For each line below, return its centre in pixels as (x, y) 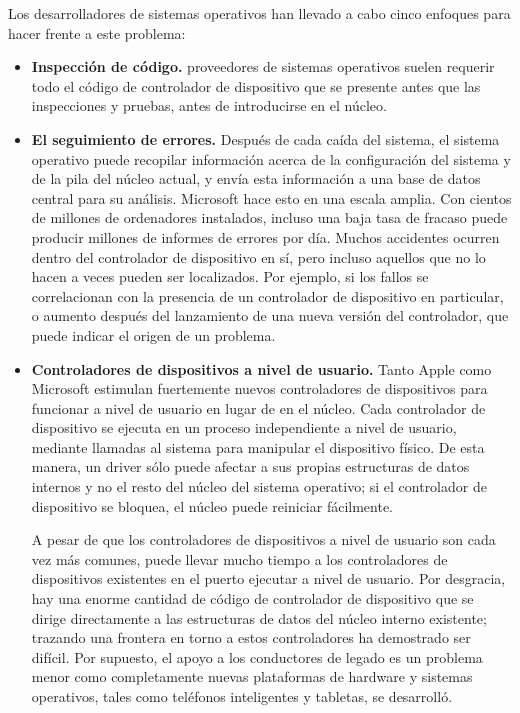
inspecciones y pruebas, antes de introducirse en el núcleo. (209, 105)
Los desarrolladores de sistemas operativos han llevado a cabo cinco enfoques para (259, 13)
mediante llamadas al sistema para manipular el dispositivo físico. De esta (258, 446)
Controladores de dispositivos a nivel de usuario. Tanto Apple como (261, 368)
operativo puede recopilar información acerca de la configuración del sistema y (271, 158)
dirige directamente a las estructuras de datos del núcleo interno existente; (259, 617)
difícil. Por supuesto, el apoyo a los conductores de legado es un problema (257, 656)
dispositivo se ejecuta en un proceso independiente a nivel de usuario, (244, 427)
